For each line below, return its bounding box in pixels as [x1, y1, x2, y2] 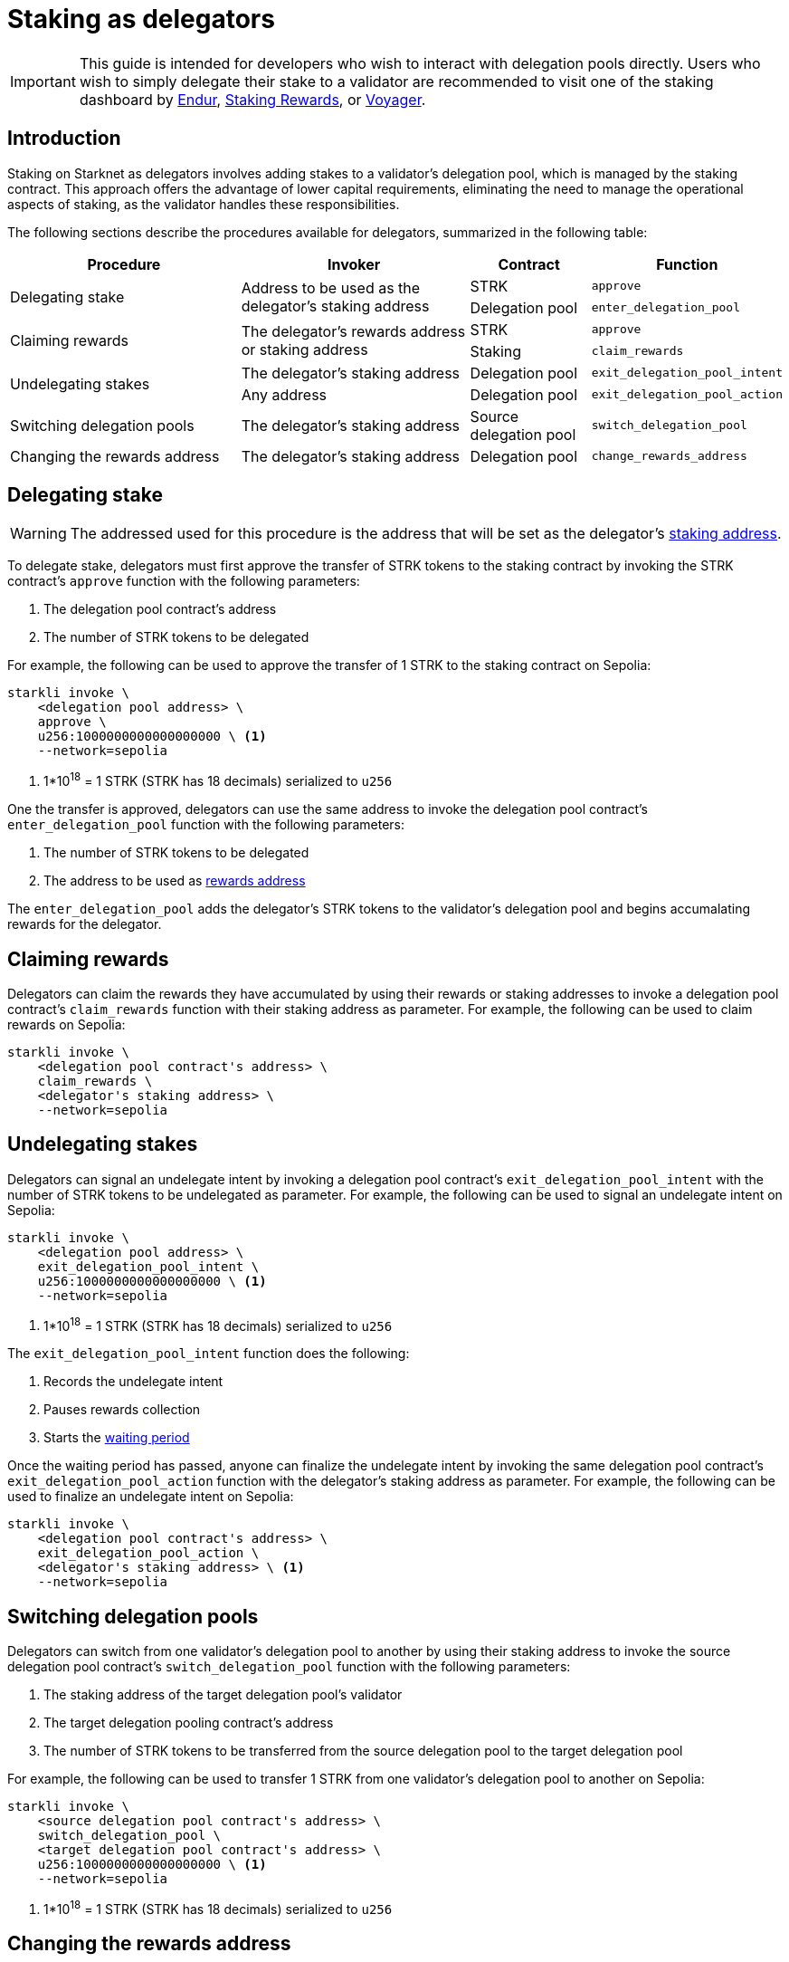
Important [10, 72, 76, 91]
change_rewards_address [591, 449, 747, 464]
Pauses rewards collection [43, 1402, 201, 1418]
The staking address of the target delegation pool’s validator [43, 1687, 403, 1703]
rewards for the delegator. [7, 916, 162, 933]
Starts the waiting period [43, 1430, 190, 1446]
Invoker [328, 254, 381, 273]
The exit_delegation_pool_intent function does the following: [7, 1345, 410, 1362]
